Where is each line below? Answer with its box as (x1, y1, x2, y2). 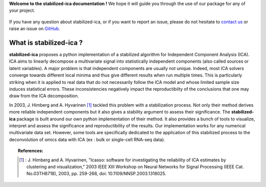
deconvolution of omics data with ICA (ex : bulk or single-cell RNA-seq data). (9, 136, 165, 143)
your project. (9, 7, 35, 13)
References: (18, 148, 44, 154)
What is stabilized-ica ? (9, 38, 83, 47)
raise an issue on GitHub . (9, 26, 60, 32)
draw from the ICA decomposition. (9, 93, 79, 99)
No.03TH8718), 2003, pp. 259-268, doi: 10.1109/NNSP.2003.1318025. (26, 171, 166, 177)
